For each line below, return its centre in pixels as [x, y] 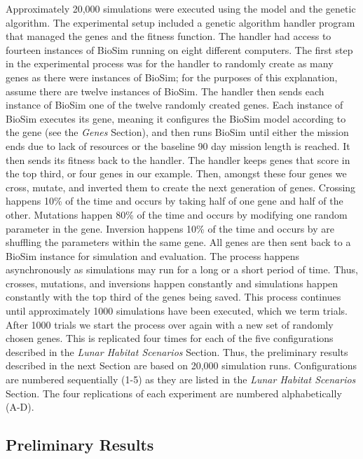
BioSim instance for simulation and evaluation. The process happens [153, 255]
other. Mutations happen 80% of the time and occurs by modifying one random [177, 214]
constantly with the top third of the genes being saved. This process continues [173, 297]
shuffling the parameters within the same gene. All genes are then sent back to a [178, 242]
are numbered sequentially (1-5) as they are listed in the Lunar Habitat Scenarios [181, 379]
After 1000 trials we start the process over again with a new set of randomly [170, 324]
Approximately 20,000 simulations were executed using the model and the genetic [181, 8]
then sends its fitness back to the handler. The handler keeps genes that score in [178, 159]
